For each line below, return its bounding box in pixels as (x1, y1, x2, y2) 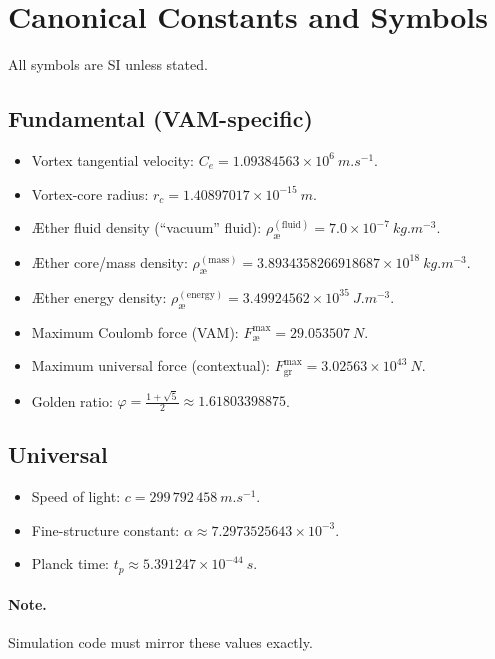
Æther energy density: (31, 286, 167, 307)
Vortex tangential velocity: (31, 149, 195, 170)
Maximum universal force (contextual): (31, 355, 270, 376)
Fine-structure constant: (31, 519, 180, 540)
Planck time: (31, 553, 109, 574)
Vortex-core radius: (31, 183, 149, 204)
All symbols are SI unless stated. (8, 54, 208, 75)
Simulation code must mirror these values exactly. (8, 631, 313, 652)
